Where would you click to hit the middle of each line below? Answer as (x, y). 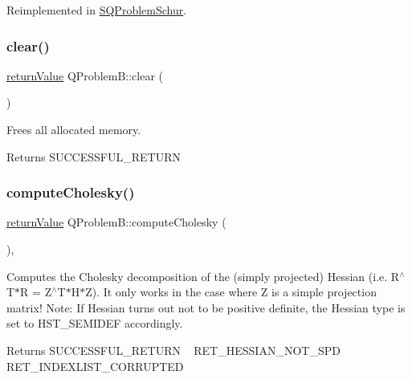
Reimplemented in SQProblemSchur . (97, 10)
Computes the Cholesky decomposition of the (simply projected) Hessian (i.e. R (203, 276)
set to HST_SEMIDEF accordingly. (95, 323)
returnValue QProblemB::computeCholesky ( (116, 222)
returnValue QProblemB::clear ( (85, 75)
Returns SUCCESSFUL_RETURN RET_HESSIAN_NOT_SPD (173, 350)
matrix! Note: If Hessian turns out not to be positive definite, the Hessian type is (206, 307)
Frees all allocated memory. (74, 129)
